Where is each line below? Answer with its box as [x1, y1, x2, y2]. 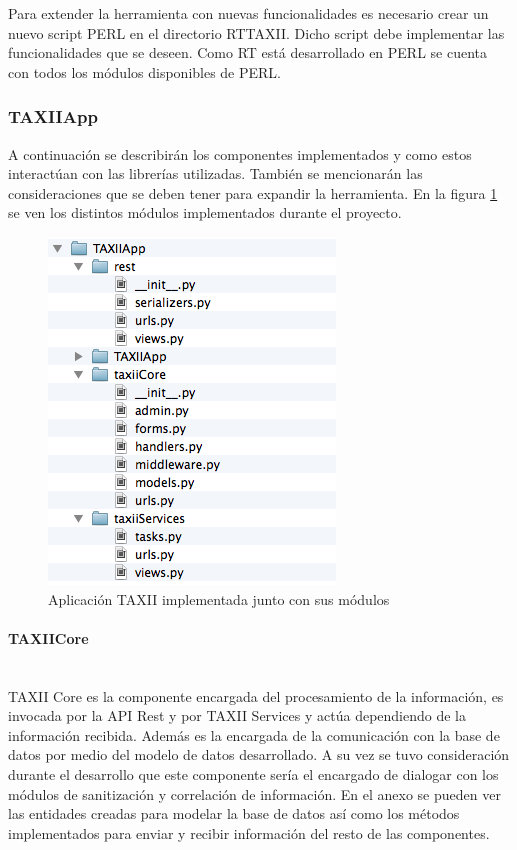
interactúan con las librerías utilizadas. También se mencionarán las [8, 163, 423, 184]
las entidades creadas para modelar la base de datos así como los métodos [8, 803, 460, 824]
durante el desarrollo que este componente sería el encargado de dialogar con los [8, 763, 499, 784]
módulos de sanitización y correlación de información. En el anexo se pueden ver [8, 783, 501, 804]
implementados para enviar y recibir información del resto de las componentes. [8, 822, 490, 843]
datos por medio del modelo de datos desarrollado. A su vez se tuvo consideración [8, 744, 510, 765]
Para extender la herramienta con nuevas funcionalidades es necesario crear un [8, 3, 489, 23]
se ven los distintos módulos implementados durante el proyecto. [8, 202, 402, 223]
